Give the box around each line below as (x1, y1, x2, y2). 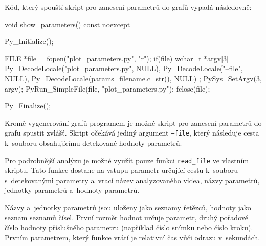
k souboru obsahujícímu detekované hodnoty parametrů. (5, 138, 182, 148)
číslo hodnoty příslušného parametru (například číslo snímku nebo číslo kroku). (5, 222, 253, 233)
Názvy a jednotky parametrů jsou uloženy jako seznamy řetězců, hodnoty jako (5, 202, 251, 213)
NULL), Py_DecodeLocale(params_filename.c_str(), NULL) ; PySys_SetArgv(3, (5, 73, 262, 83)
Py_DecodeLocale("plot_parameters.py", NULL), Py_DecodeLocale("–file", (5, 63, 243, 74)
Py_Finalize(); (5, 100, 51, 111)
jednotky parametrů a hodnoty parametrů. (5, 185, 140, 195)
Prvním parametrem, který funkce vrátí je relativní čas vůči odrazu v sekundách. (5, 232, 260, 242)
